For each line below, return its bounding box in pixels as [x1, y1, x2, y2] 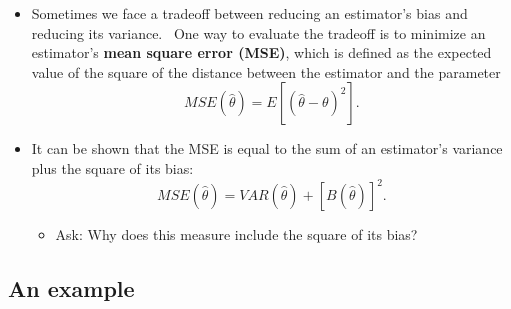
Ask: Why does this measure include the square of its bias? [55, 224, 418, 245]
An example [8, 273, 135, 304]
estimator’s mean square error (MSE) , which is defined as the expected [31, 42, 492, 63]
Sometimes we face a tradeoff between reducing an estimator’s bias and [31, 3, 468, 23]
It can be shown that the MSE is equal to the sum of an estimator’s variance [31, 138, 503, 159]
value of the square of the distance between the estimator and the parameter [31, 61, 501, 82]
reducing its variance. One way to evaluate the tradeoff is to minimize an [31, 22, 486, 43]
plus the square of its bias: [31, 157, 194, 178]
